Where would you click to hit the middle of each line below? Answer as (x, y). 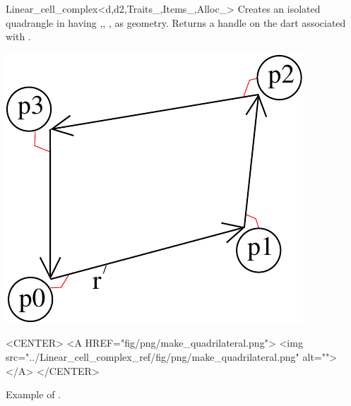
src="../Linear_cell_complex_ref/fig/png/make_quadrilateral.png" (153, 356)
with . (18, 36)
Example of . (33, 394)
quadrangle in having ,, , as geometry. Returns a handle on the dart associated (176, 22)
